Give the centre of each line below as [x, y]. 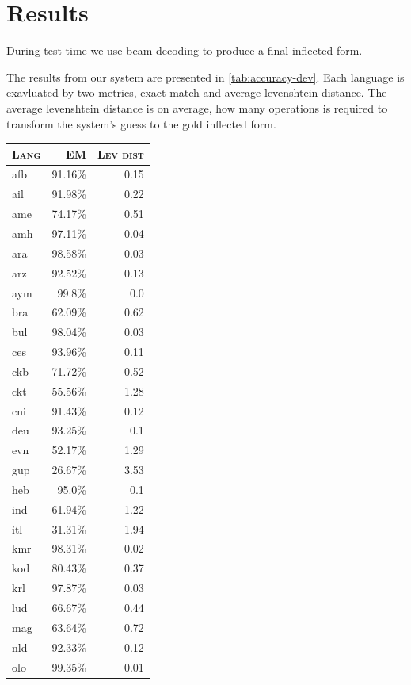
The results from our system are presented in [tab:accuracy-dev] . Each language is [205, 77]
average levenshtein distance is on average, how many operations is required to [197, 107]
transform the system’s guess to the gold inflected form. [141, 123]
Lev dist [120, 153]
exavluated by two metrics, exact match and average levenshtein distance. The [197, 92]
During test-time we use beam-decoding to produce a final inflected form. [185, 50]
